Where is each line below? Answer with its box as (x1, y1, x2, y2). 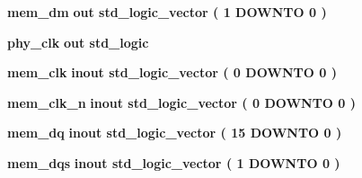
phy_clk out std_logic (7, 32, 149, 51)
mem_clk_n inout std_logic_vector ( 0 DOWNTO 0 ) (7, 93, 357, 111)
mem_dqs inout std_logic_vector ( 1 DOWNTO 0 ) (7, 153, 340, 172)
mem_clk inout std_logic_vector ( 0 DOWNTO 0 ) (7, 63, 337, 82)
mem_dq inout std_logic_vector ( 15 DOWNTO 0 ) (7, 123, 342, 142)
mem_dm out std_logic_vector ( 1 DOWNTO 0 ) (7, 3, 327, 21)
